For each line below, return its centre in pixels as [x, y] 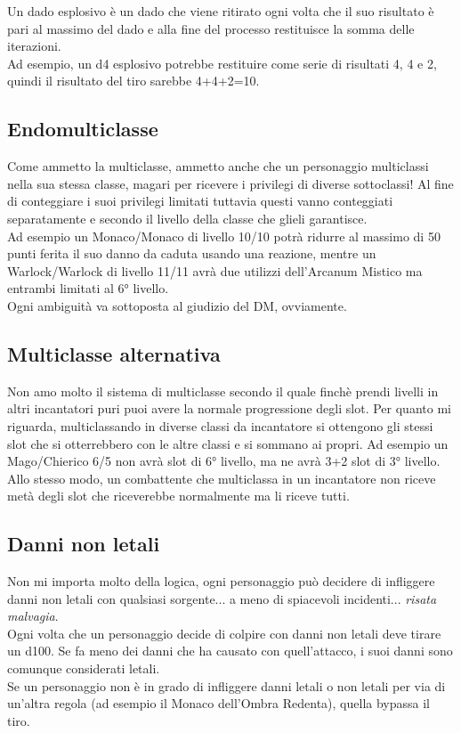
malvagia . [33, 616]
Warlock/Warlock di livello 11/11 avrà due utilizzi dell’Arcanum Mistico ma [215, 270]
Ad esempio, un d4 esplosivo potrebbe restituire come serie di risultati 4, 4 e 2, [222, 63]
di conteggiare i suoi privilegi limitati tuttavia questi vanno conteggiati [200, 201]
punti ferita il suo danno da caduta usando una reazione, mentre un [192, 253]
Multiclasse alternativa [114, 353]
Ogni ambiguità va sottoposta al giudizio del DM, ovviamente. [177, 305]
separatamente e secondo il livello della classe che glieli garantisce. [187, 218]
